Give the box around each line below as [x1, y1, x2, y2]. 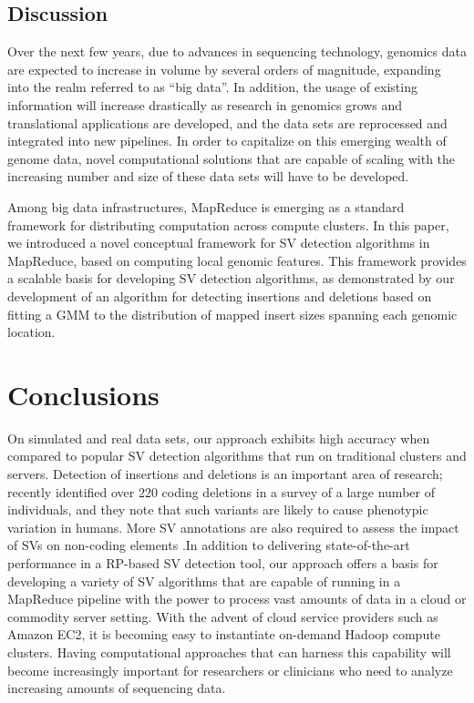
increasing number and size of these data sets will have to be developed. [7, 167, 409, 186]
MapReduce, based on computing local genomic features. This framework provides [7, 250, 467, 270]
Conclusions [7, 375, 160, 413]
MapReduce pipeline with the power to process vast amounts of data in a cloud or [7, 589, 467, 608]
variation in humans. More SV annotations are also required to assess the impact [7, 517, 459, 536]
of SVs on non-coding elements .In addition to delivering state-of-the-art [7, 535, 410, 555]
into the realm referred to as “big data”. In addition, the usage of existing [7, 77, 417, 97]
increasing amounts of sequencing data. [7, 678, 226, 698]
